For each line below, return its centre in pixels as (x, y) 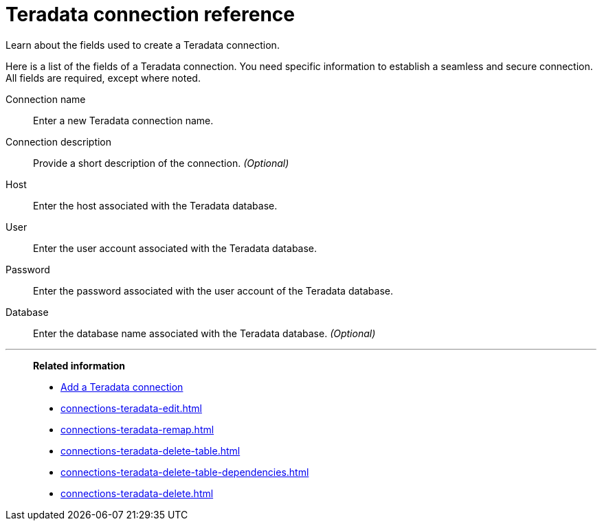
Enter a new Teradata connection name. (123, 120)
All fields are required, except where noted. (103, 78)
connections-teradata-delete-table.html (150, 450)
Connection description (59, 141)
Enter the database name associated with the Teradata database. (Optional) (204, 333)
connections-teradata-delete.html (137, 493)
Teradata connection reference (150, 14)
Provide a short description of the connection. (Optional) (161, 163)
